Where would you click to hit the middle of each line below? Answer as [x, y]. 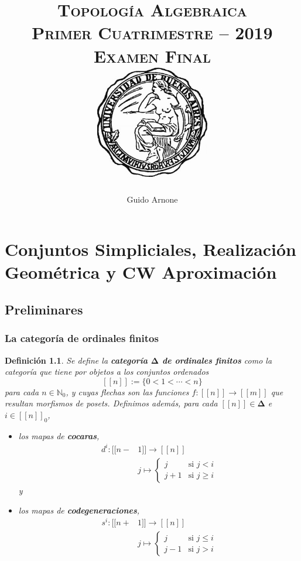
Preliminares [44, 309]
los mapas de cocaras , [59, 435]
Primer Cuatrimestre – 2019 [152, 33]
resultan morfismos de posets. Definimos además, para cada [111, 403]
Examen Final [152, 55]
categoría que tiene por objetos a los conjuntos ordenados [107, 372]
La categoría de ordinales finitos [82, 338]
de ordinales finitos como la [217, 360]
